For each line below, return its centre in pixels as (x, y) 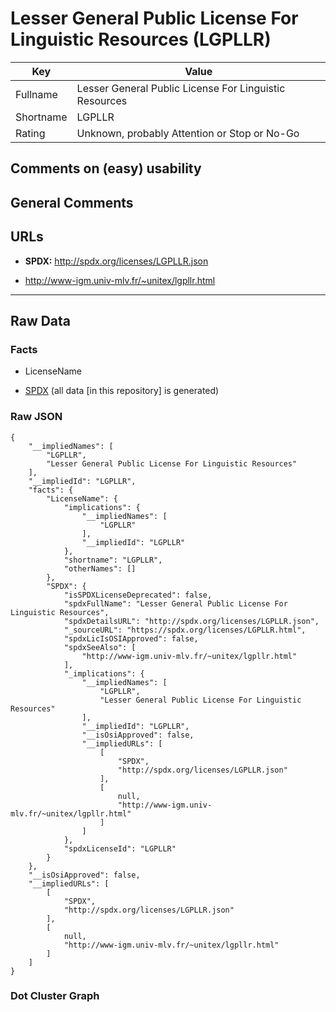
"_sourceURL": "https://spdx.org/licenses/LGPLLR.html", (185, 630)
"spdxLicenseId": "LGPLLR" (120, 848)
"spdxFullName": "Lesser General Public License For (175, 603)
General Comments (72, 202)
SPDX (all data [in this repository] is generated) (122, 391)
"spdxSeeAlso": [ (100, 647)
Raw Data (41, 320)
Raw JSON (36, 417)
